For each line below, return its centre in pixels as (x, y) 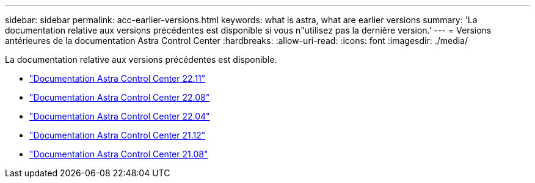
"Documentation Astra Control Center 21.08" (119, 154)
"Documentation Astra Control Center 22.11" (118, 78)
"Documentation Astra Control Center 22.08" (120, 97)
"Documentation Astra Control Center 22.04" (120, 116)
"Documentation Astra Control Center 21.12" (118, 135)
